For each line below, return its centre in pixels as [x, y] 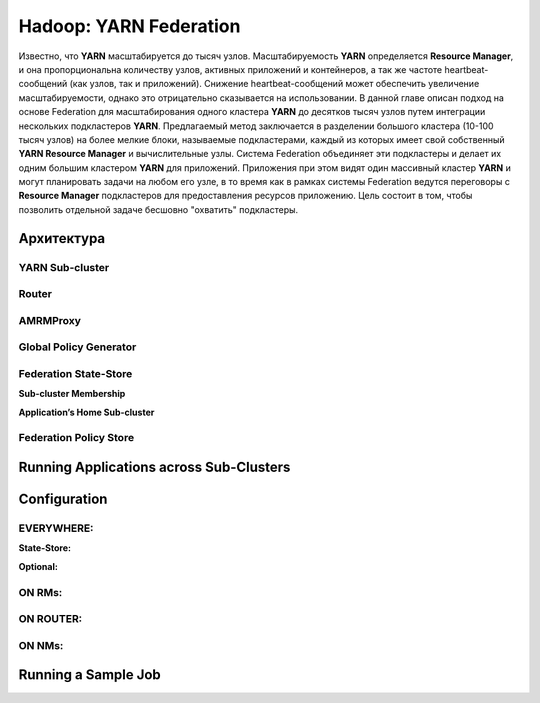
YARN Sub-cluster [64, 267]
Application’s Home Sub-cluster [86, 412]
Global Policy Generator [77, 347]
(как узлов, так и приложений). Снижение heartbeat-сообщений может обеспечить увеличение [274, 84]
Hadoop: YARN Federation [129, 26]
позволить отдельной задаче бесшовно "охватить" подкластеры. [158, 209]
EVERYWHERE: [56, 528]
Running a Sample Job [90, 675]
